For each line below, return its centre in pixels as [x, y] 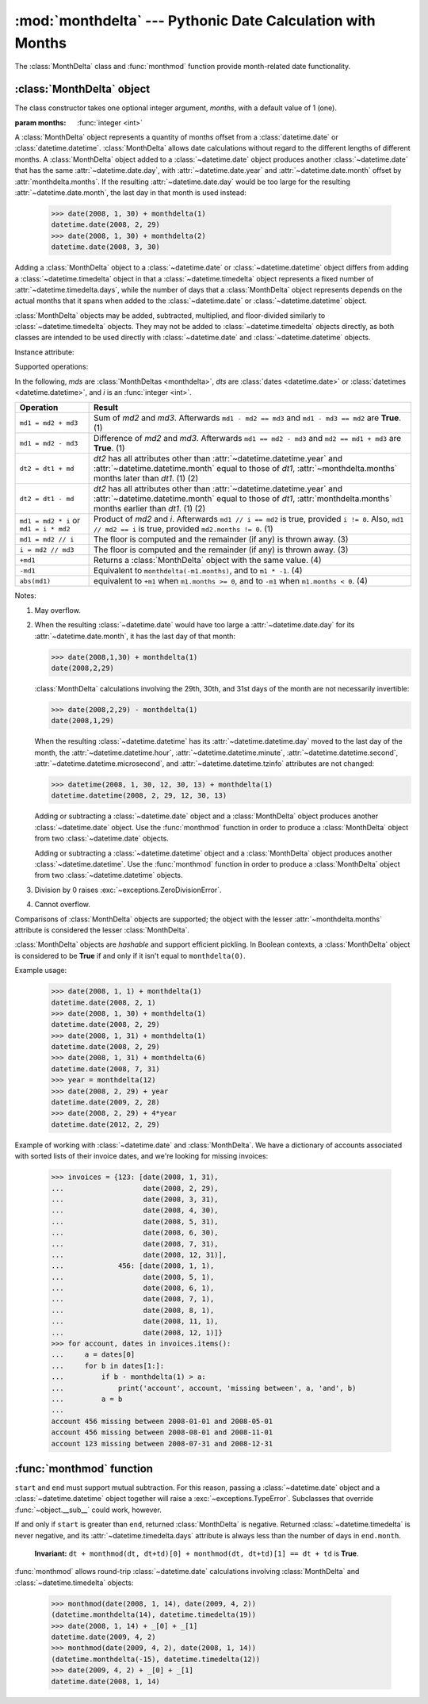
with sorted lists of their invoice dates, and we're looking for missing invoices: [141, 1156]
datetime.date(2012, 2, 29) [105, 1124]
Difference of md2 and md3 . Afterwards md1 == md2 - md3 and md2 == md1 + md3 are [247, 438]
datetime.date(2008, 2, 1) [103, 1002]
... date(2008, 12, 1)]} [137, 1333]
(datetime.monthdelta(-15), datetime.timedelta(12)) [156, 1659]
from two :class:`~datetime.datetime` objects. [109, 875]
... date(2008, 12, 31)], [139, 1254]
